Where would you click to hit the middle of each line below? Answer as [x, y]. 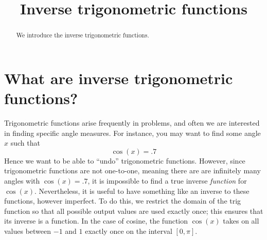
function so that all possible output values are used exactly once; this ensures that [134, 211]
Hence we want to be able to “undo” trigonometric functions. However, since [125, 160]
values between [28, 231]
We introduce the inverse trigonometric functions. [83, 35]
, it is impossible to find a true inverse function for [167, 180]
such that [25, 143]
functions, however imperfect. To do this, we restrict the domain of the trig [123, 201]
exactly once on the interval [129, 231]
